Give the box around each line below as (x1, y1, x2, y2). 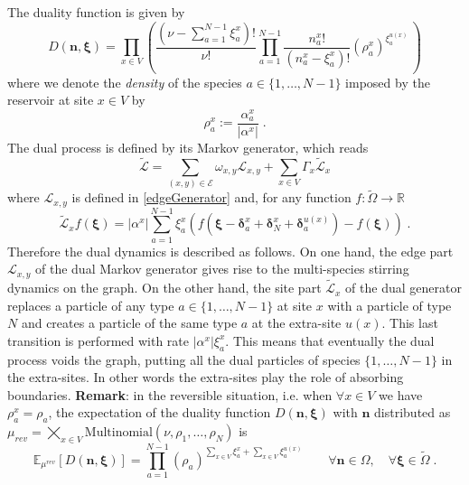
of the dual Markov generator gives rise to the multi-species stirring (35, 259, 409, 278)
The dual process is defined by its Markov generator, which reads (7, 137, 369, 156)
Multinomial (84, 426, 153, 440)
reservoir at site (7, 90, 94, 109)
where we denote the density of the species (7, 72, 242, 91)
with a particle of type (327, 295, 452, 314)
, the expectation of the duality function (48, 403, 271, 422)
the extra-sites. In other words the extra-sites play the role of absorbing (7, 368, 404, 387)
